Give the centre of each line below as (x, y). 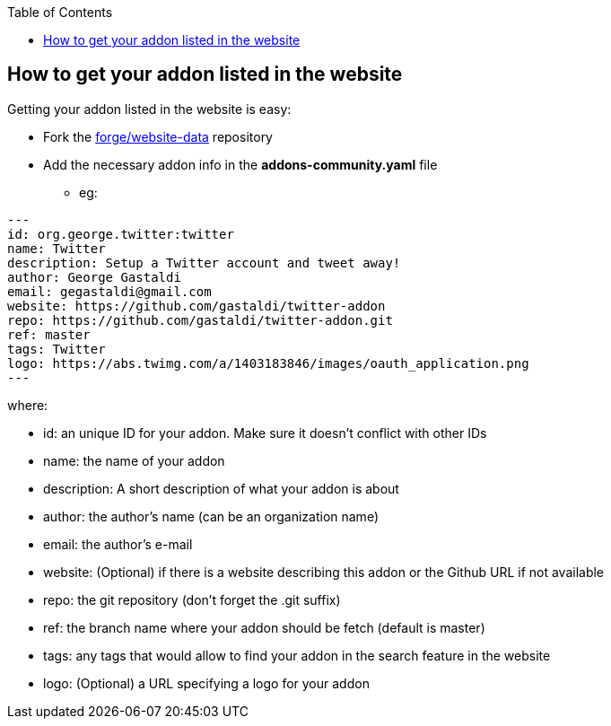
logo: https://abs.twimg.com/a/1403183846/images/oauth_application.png (268, 363)
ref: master (49, 334)
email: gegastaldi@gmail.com (109, 291)
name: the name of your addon (134, 460)
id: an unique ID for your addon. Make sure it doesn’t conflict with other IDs (265, 433)
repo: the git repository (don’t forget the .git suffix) (192, 599)
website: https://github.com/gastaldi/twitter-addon (196, 306)
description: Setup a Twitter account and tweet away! (204, 262)
